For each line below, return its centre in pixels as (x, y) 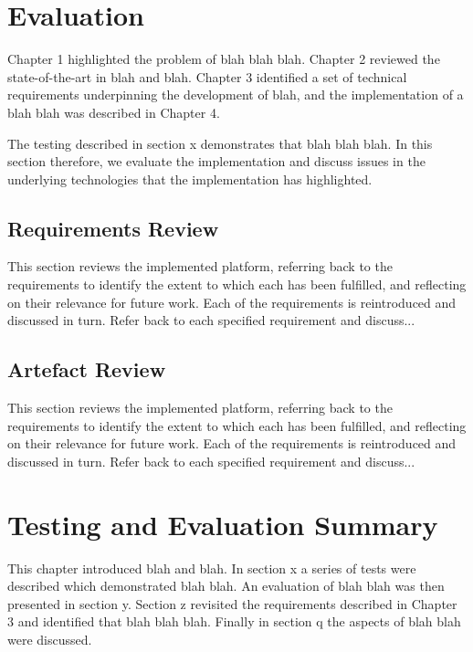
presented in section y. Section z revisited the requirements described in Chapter (232, 603)
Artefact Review (87, 369)
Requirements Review (113, 228)
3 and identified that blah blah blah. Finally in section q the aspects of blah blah (234, 621)
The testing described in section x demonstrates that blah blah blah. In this (220, 143)
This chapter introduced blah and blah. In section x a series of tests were (212, 568)
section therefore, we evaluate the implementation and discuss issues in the (216, 161)
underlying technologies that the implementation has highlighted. (190, 179)
